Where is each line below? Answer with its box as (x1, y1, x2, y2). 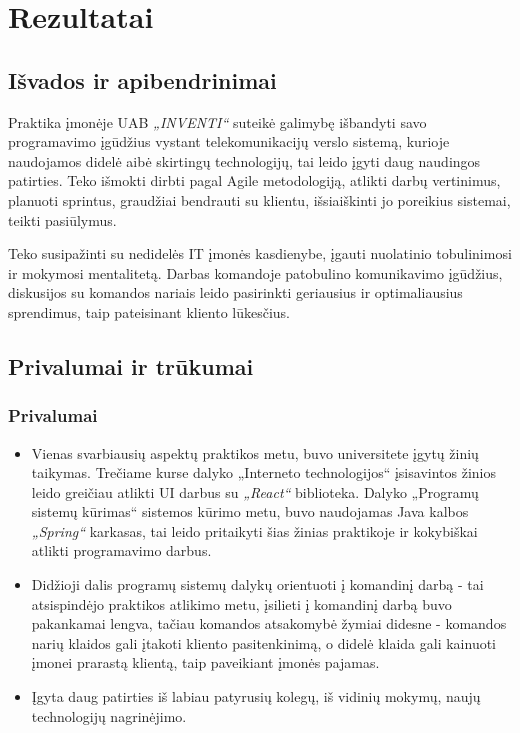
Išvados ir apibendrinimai (8, 64, 277, 95)
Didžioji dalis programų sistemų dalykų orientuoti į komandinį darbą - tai (31, 574, 484, 595)
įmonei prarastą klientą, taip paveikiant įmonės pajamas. (31, 652, 380, 673)
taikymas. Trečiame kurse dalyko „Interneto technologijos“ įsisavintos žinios (31, 462, 496, 483)
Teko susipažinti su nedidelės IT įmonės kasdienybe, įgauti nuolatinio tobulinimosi (8, 243, 512, 264)
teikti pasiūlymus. (8, 209, 117, 230)
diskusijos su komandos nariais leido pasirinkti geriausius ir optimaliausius (8, 282, 463, 303)
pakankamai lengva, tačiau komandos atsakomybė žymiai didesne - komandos (31, 613, 507, 634)
